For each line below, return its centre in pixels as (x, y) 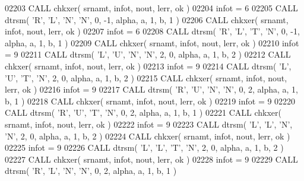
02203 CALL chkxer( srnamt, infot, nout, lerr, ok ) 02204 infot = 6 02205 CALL (151, 8)
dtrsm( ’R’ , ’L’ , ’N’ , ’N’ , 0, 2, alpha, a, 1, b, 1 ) (91, 171)
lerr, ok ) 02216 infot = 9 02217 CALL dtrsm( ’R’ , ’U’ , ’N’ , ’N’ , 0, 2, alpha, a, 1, (152, 89)
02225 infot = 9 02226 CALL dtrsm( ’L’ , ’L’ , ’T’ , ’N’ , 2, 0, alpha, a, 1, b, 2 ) (144, 147)
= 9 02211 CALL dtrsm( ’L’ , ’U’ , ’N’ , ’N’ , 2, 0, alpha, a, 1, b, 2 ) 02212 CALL (148, 54)
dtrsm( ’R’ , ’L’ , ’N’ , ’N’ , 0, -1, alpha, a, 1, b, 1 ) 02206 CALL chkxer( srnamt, (147, 19)
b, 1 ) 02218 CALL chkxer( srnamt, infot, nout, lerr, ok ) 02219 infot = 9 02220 (150, 101)
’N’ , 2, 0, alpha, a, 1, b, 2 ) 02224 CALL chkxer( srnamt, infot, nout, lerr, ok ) (148, 136)
